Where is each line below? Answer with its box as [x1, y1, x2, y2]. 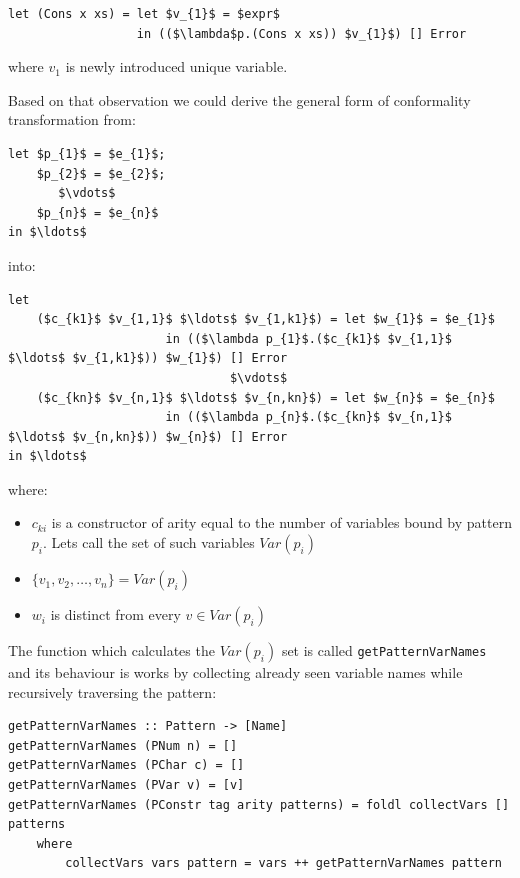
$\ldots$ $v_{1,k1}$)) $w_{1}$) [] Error [8, 351, 288, 366]
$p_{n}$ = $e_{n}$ [36, 205, 159, 220]
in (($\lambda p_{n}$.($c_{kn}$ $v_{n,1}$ [165, 410, 452, 425]
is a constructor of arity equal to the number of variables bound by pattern [51, 512, 512, 533]
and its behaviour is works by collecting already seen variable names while [8, 662, 463, 683]
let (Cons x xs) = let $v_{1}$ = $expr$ [8, 7, 281, 21]
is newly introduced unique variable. [65, 56, 288, 77]
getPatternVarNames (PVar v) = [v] [8, 778, 245, 793]
